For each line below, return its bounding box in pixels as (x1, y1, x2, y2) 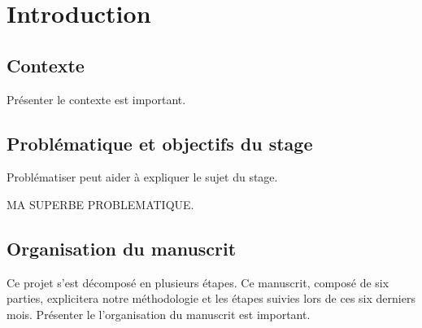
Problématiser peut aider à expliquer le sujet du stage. (7, 168, 278, 186)
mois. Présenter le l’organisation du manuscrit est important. (7, 305, 311, 322)
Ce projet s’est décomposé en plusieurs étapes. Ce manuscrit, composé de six (7, 273, 389, 291)
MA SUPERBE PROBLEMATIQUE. (7, 195, 194, 212)
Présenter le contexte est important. (7, 90, 186, 107)
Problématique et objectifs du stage (7, 130, 313, 155)
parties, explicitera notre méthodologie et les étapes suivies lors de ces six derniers (7, 290, 415, 307)
